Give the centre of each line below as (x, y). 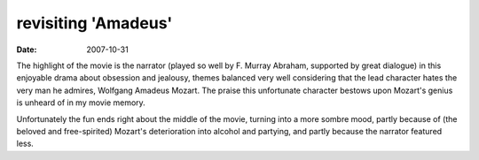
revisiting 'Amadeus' (94, 23)
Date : (27, 50)
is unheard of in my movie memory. (81, 103)
